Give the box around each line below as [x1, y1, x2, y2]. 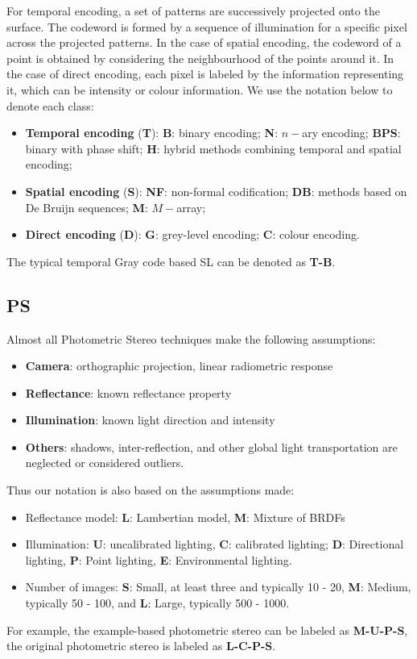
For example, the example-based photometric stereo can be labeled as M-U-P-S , [6, 621, 408, 638]
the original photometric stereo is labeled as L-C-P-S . [6, 637, 276, 654]
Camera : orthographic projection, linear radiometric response [25, 357, 333, 374]
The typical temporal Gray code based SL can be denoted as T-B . [6, 252, 336, 269]
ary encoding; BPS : [302, 124, 401, 141]
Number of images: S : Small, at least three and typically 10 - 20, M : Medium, [25, 578, 411, 595]
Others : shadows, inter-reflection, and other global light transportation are [25, 438, 398, 455]
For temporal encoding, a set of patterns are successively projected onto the [6, 2, 380, 19]
